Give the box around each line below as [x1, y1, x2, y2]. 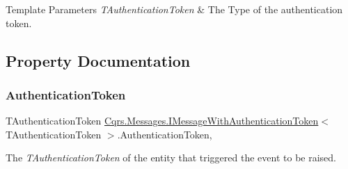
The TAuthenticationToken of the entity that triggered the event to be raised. [6, 150, 336, 165]
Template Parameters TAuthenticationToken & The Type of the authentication [6, 2, 343, 16]
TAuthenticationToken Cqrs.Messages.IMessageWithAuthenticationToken [6, 113, 319, 128]
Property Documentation [6, 49, 191, 71]
